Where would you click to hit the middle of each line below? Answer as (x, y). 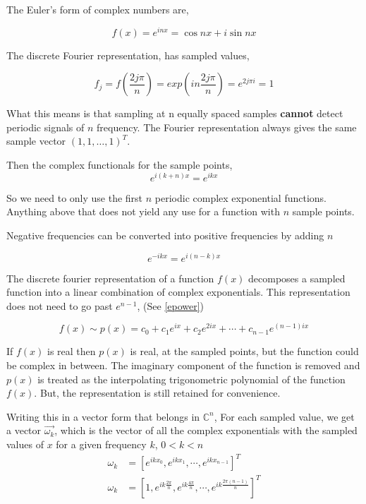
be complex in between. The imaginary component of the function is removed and (183, 365)
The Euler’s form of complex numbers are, (98, 9)
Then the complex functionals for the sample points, (120, 165)
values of (25, 444)
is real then (72, 351)
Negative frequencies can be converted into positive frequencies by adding (165, 235)
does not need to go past (60, 305)
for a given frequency (101, 444)
